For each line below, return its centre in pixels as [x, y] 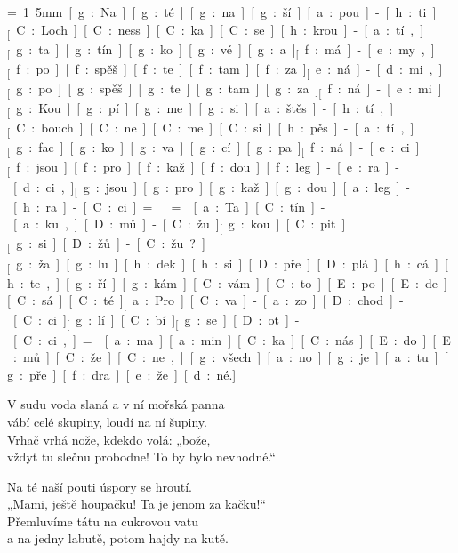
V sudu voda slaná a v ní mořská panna [116, 404]
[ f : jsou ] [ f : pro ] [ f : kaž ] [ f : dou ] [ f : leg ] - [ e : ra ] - [204, 168]
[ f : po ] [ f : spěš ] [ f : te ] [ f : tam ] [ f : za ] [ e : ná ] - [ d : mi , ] [225, 69]
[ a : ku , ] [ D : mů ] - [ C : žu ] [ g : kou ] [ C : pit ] [179, 225]
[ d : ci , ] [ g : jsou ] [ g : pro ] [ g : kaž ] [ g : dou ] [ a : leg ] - [212, 188]
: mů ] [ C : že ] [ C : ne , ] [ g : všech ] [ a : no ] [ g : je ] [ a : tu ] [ [230, 357]
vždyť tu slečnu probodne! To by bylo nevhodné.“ [141, 457]
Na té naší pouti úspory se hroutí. [100, 486]
